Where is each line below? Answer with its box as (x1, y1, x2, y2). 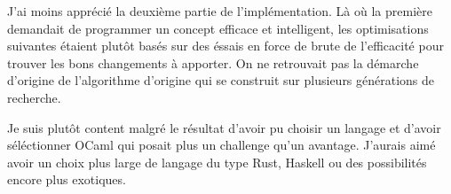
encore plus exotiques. (7, 170, 126, 189)
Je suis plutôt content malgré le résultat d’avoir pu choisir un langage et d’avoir (7, 118, 441, 136)
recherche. (7, 88, 61, 106)
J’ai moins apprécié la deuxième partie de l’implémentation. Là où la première (7, 2, 432, 19)
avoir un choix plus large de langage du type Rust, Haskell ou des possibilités (7, 152, 427, 171)
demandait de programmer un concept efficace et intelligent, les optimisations (7, 19, 429, 37)
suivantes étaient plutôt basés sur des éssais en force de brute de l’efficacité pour (7, 36, 444, 55)
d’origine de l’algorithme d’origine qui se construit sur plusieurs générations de (7, 71, 435, 89)
